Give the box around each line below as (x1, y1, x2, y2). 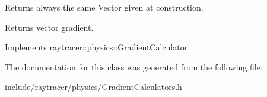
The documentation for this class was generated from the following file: (5, 60, 263, 73)
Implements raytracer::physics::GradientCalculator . (5, 41, 190, 53)
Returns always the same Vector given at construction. (5, 1, 204, 13)
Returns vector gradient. (5, 21, 94, 33)
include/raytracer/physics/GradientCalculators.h (5, 80, 182, 93)
